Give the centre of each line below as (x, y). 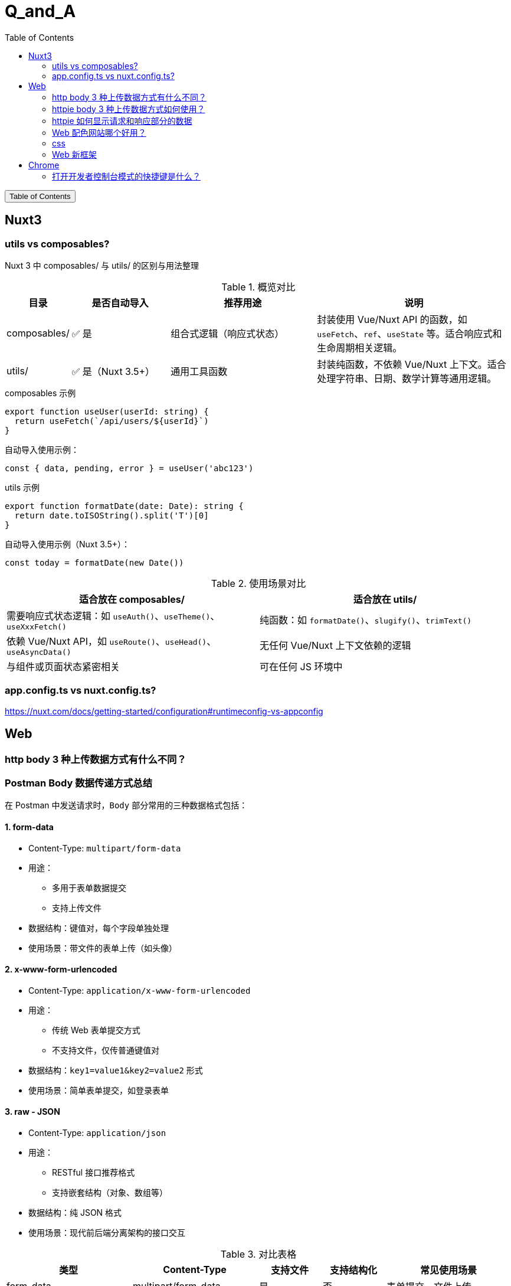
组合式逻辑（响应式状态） (227, 333)
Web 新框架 (74, 154)
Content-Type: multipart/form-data (105, 848)
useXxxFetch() (37, 626)
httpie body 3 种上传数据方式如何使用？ (129, 109)
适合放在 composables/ (132, 599)
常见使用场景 (448, 1270)
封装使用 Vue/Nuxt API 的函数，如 (392, 319)
